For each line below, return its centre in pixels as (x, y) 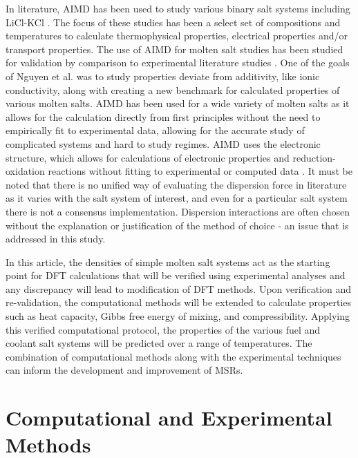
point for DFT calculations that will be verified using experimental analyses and (176, 275)
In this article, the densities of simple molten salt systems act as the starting (168, 261)
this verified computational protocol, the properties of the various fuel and (163, 329)
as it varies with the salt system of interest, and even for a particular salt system (177, 198)
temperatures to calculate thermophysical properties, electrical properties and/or (177, 36)
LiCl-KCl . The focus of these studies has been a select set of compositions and (173, 22)
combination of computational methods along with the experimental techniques (173, 356)
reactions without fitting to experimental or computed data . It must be (200, 171)
